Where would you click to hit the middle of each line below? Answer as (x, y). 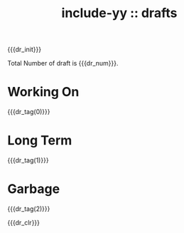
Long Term (40, 141)
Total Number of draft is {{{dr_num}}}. (63, 63)
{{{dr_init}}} (24, 50)
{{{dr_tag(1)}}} (28, 160)
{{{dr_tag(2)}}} (29, 209)
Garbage (34, 189)
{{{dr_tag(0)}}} (29, 112)
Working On (43, 92)
